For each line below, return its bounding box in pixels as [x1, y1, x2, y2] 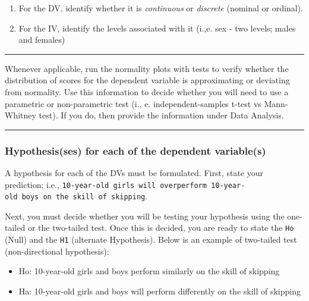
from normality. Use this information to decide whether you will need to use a [5, 85, 289, 98]
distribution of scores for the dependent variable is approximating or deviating [5, 74, 290, 86]
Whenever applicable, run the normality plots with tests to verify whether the [5, 62, 289, 74]
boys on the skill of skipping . [21, 190, 148, 202]
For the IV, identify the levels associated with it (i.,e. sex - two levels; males [18, 21, 296, 34]
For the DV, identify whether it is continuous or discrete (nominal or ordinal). [18, 2, 303, 14]
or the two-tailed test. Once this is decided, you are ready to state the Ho [27, 221, 294, 234]
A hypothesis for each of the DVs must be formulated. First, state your [5, 166, 263, 178]
